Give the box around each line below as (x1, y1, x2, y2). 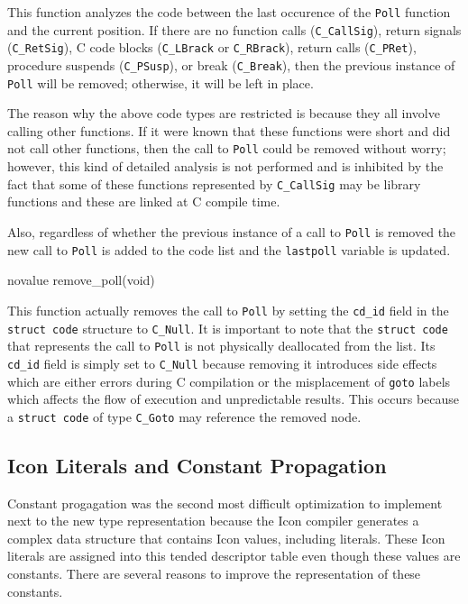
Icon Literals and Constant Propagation (7, 451, 387, 479)
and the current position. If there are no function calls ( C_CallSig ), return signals (7, 20, 462, 39)
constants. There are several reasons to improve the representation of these (7, 563, 421, 582)
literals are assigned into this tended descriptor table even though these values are (7, 546, 461, 565)
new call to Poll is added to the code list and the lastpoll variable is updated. (7, 240, 451, 259)
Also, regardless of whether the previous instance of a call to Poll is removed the (7, 222, 456, 241)
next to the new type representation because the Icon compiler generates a (7, 511, 419, 530)
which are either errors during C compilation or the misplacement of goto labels (7, 371, 451, 390)
